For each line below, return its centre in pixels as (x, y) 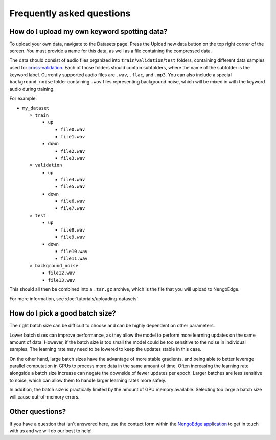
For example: (23, 98)
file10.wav (74, 251)
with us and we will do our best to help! (51, 431)
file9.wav (73, 237)
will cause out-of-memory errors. (44, 396)
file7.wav (73, 208)
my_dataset (36, 108)
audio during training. (32, 89)
